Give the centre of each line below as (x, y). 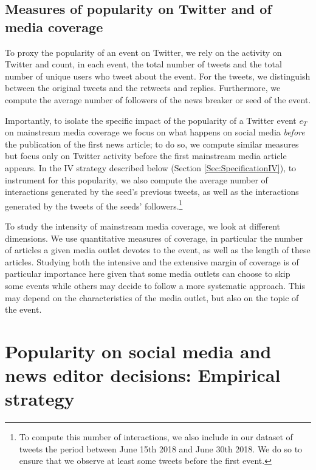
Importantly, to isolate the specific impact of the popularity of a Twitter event (151, 120)
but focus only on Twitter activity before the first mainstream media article (146, 156)
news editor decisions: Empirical (143, 375)
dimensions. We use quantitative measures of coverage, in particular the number (154, 238)
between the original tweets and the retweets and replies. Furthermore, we (143, 88)
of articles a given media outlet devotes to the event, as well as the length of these (158, 250)
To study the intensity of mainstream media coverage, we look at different (143, 226)
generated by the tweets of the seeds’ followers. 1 (94, 205)
